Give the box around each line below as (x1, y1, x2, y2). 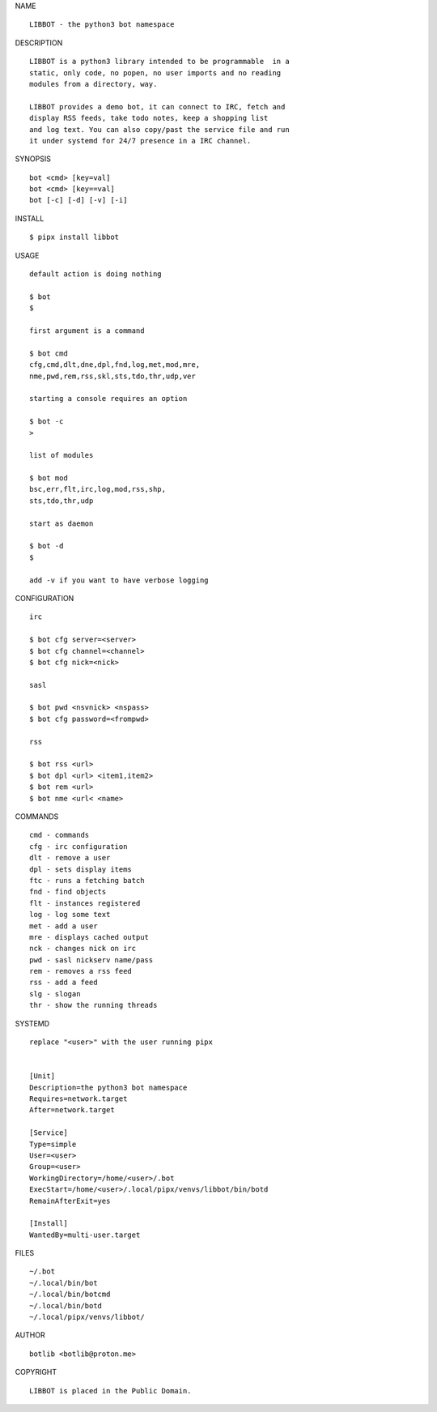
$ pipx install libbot (29, 232, 120, 242)
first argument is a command (29, 326, 145, 335)
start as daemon (29, 518, 94, 528)
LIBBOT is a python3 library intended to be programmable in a (29, 57, 291, 66)
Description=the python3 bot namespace (29, 1082, 188, 1092)
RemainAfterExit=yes (29, 1196, 111, 1205)
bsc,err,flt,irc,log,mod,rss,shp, (29, 484, 166, 494)
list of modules (29, 450, 94, 460)
